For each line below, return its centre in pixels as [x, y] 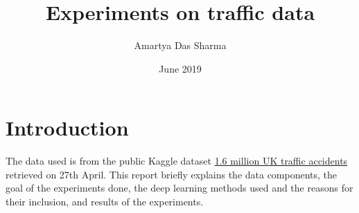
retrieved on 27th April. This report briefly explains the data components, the [172, 174]
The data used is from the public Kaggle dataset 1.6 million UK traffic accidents [177, 161]
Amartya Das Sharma [180, 45]
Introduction [67, 128]
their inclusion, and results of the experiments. [105, 202]
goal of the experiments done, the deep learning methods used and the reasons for [179, 188]
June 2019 [180, 68]
